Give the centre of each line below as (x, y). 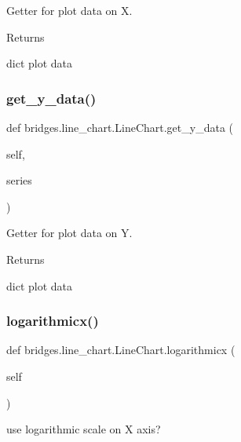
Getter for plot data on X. (69, 10)
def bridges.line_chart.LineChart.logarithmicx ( (121, 350)
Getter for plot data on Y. (69, 233)
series (19, 180)
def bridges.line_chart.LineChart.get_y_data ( (120, 127)
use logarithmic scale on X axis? (84, 429)
